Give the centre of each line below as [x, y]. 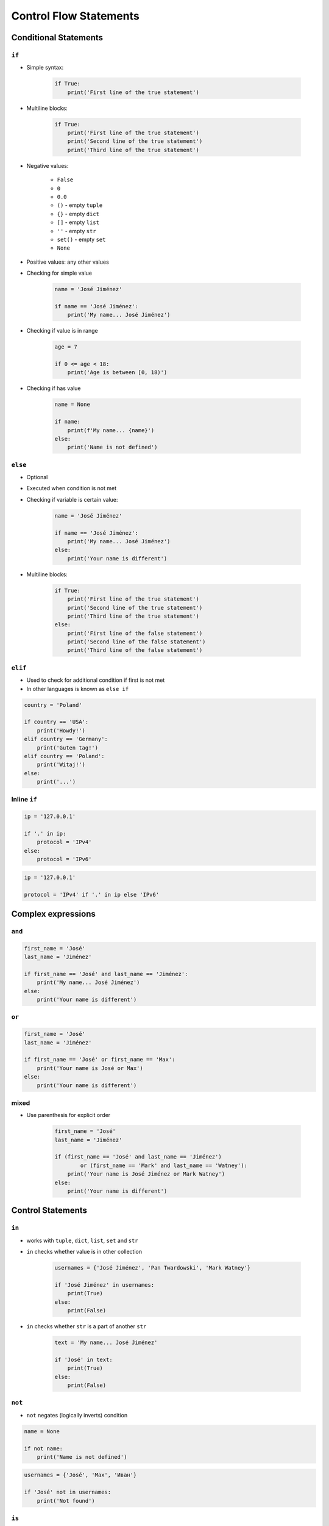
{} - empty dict [78, 214]
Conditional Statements [57, 38]
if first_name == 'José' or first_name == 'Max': [100, 1060]
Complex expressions [53, 913]
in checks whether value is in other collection [84, 1252]
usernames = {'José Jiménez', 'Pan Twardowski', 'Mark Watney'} [153, 1268]
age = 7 [66, 347]
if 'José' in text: [83, 1359]
